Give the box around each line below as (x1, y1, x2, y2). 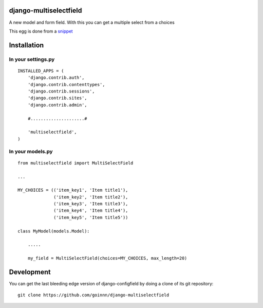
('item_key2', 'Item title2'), (54, 194, 129, 199)
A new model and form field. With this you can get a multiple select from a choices (9, 19, 175, 25)
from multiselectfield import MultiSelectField (18, 160, 133, 165)
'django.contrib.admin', (27, 102, 87, 108)
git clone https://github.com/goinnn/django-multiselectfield (18, 292, 169, 298)
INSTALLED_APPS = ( (18, 68, 64, 73)
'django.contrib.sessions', (27, 89, 95, 94)
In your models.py (9, 148, 53, 155)
